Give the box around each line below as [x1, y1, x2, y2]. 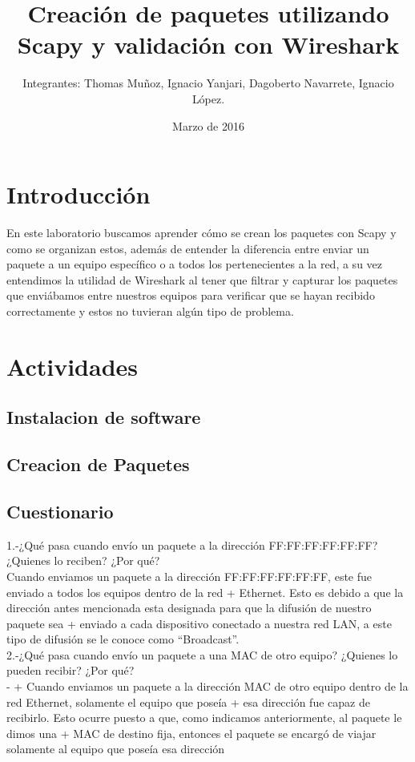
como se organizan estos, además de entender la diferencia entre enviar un [6, 240, 369, 256]
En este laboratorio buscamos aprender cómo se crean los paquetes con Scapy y [6, 224, 397, 241]
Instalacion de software [6, 405, 201, 429]
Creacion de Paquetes [6, 452, 190, 477]
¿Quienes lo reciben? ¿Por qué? [6, 552, 160, 569]
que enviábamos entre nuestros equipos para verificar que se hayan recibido [6, 287, 375, 304]
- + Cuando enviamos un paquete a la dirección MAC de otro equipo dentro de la [6, 678, 409, 695]
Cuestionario [6, 498, 114, 523]
